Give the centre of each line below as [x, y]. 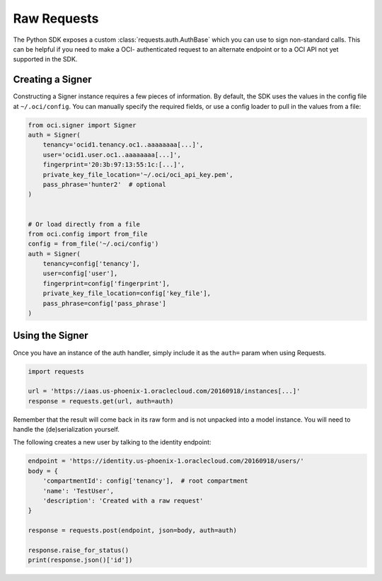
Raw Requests [56, 18]
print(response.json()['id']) [80, 560]
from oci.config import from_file [88, 234]
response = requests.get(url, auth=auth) [101, 401]
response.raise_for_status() [79, 550]
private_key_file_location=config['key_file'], [127, 293]
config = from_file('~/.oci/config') [93, 244]
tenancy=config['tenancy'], [92, 264]
